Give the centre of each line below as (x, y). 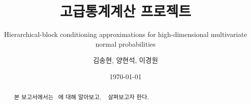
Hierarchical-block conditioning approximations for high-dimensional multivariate (125, 34)
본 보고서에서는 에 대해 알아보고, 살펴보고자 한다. (81, 97)
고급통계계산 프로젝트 (125, 11)
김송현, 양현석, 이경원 (125, 60)
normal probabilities (125, 43)
